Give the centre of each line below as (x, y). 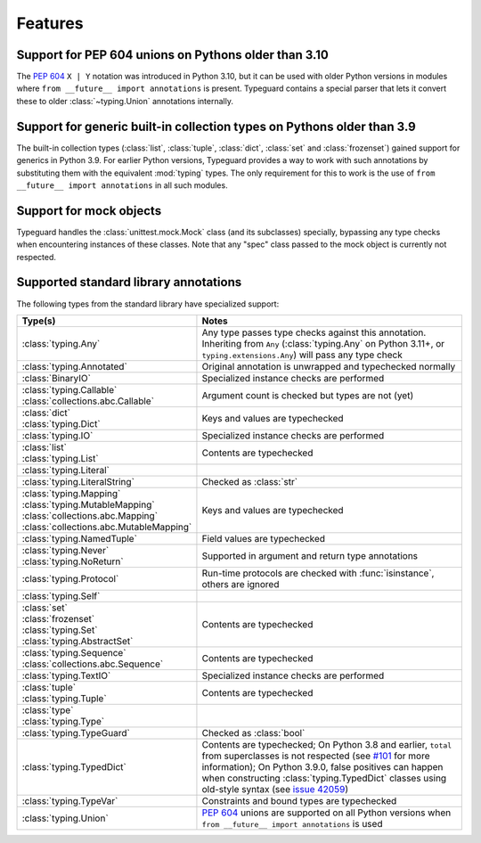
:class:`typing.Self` (61, 595)
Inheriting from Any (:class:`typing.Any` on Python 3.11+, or (323, 343)
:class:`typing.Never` (65, 550)
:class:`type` (48, 710)
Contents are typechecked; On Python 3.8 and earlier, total (327, 744)
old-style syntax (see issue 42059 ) (275, 789)
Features (50, 23)
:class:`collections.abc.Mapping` (90, 515)
